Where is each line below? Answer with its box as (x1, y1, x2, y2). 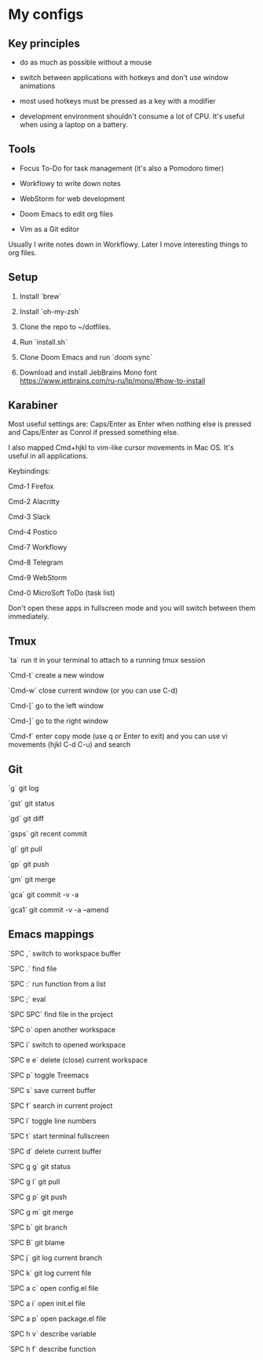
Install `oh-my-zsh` (19, 306, 81, 316)
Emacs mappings (8, 928, 94, 941)
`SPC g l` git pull (8, 1176, 60, 1186)
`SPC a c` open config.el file (8, 1283, 99, 1292)
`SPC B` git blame (8, 1238, 65, 1247)
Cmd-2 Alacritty (8, 497, 60, 506)
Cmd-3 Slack (8, 512, 51, 521)
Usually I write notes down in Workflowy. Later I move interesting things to (8, 239, 248, 249)
